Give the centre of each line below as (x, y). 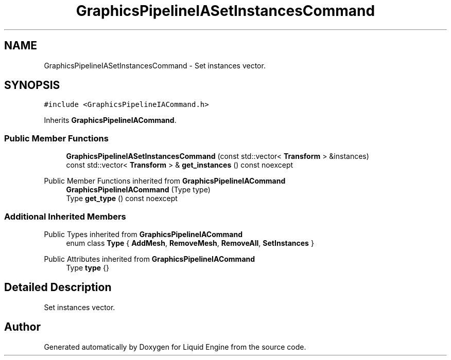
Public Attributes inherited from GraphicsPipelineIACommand (150, 259)
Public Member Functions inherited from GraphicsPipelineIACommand (165, 181)
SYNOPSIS (32, 85)
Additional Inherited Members (65, 216)
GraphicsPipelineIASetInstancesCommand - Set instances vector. (155, 65)
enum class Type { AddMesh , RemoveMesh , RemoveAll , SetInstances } (190, 243)
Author (22, 327)
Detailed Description (58, 287)
